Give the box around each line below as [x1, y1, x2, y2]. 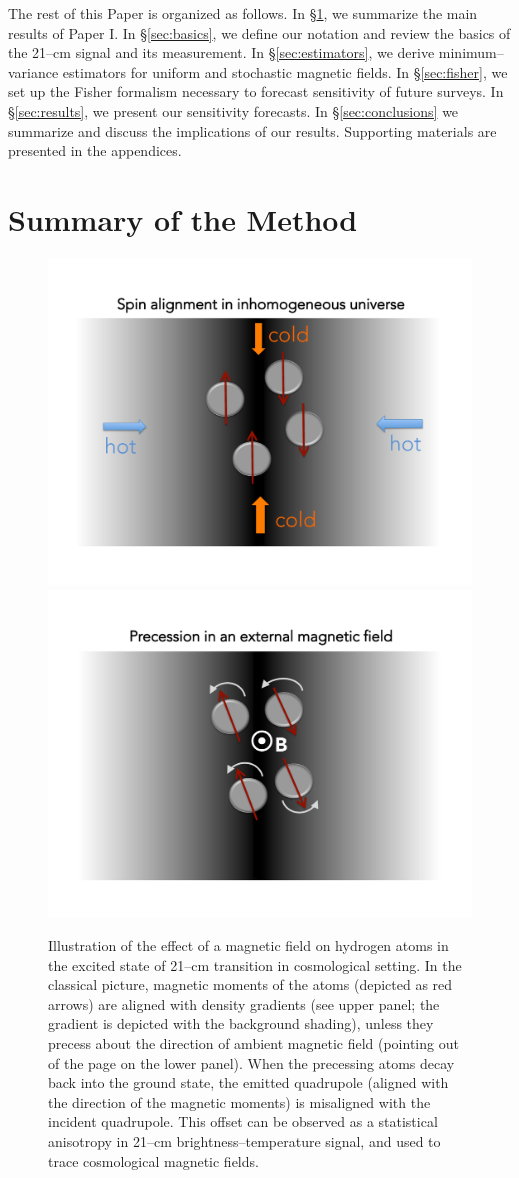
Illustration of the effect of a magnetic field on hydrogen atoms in [48, 935, 449, 956]
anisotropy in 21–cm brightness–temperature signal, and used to [48, 1131, 441, 1152]
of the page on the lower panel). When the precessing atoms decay [48, 1052, 455, 1073]
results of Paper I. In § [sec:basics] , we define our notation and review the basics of [8, 22, 511, 43]
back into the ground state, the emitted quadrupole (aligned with [48, 1072, 449, 1093]
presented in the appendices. [8, 140, 182, 161]
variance [8, 61, 59, 82]
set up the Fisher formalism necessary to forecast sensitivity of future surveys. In [8, 81, 504, 102]
